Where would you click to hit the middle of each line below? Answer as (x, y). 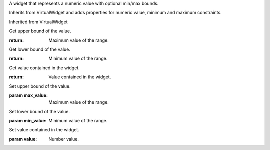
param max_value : (29, 95)
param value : (23, 139)
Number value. (64, 139)
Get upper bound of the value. (40, 31)
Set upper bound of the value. (40, 86)
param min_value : (28, 121)
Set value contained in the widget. (44, 130)
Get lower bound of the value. (40, 49)
